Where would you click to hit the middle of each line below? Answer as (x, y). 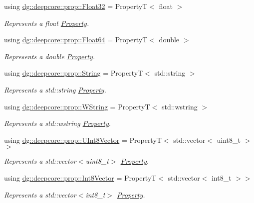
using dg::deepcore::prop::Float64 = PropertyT (76, 40)
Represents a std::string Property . (55, 89)
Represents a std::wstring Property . (58, 123)
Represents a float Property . (47, 23)
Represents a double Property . (50, 56)
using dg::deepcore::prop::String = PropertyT (74, 73)
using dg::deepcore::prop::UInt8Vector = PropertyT (83, 140)
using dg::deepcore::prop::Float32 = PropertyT (76, 6)
